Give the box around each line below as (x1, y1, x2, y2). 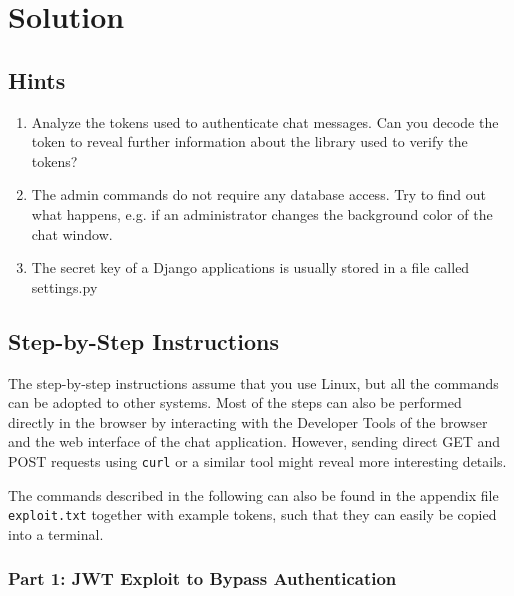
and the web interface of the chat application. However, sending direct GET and (8, 431, 501, 452)
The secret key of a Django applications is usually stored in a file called (31, 257, 470, 278)
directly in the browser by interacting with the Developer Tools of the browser (8, 411, 488, 432)
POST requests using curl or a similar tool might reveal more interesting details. (8, 450, 507, 471)
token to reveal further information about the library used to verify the (31, 131, 468, 152)
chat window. (31, 223, 113, 244)
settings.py (31, 276, 98, 297)
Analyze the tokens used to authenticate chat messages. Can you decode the (31, 111, 499, 132)
